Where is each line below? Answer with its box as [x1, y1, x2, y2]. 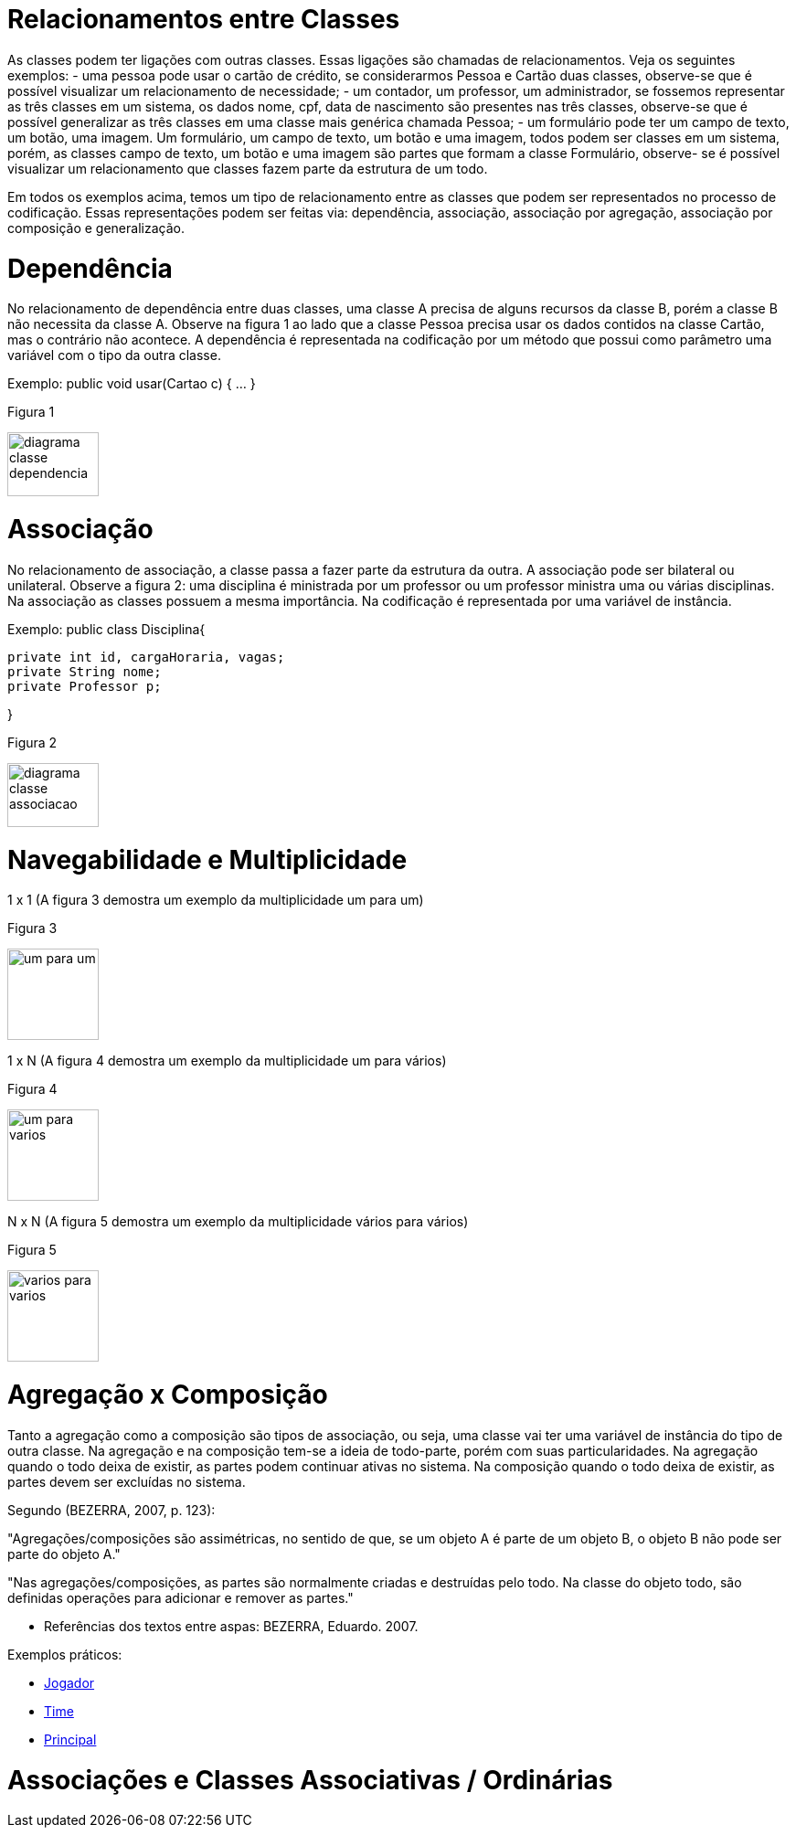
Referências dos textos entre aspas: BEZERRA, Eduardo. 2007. [44, 1618, 419, 1634]
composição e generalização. [7, 219, 185, 236]
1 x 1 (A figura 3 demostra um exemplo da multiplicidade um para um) [7, 892, 424, 908]
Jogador [44, 1674, 95, 1691]
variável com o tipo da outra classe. [7, 347, 221, 364]
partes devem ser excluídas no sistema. [7, 1473, 246, 1490]
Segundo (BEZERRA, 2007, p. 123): [7, 1501, 216, 1518]
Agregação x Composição [7, 1379, 328, 1410]
